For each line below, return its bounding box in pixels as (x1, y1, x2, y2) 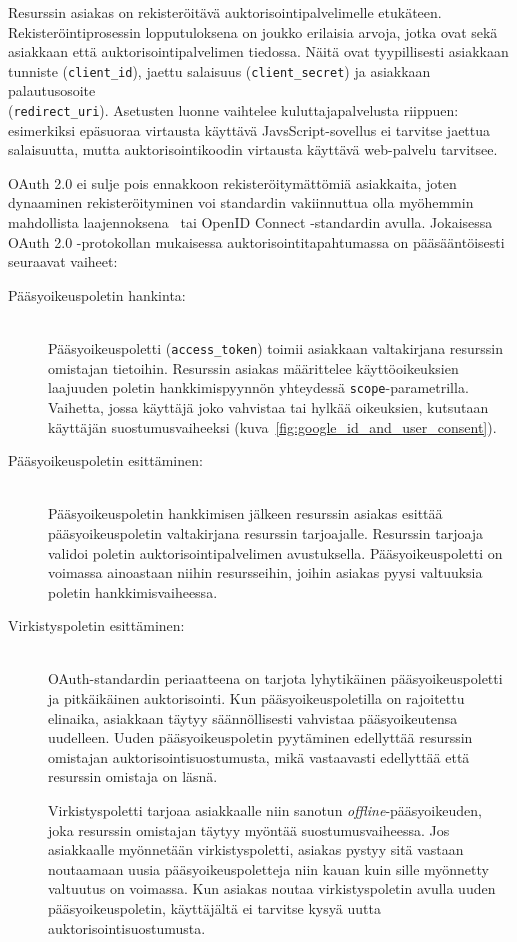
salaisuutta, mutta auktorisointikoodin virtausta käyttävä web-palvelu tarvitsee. (8, 139, 498, 160)
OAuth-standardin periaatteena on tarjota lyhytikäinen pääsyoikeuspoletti (48, 668, 503, 689)
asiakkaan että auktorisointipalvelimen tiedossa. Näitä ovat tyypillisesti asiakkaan (8, 41, 509, 62)
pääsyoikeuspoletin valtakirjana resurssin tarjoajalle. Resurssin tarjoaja (48, 522, 484, 543)
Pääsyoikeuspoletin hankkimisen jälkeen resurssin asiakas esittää (48, 503, 443, 524)
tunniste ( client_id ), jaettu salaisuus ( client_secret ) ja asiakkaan (8, 60, 431, 81)
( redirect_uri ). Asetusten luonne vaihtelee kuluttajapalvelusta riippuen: (8, 100, 459, 121)
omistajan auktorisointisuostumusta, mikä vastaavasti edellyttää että (48, 746, 470, 767)
